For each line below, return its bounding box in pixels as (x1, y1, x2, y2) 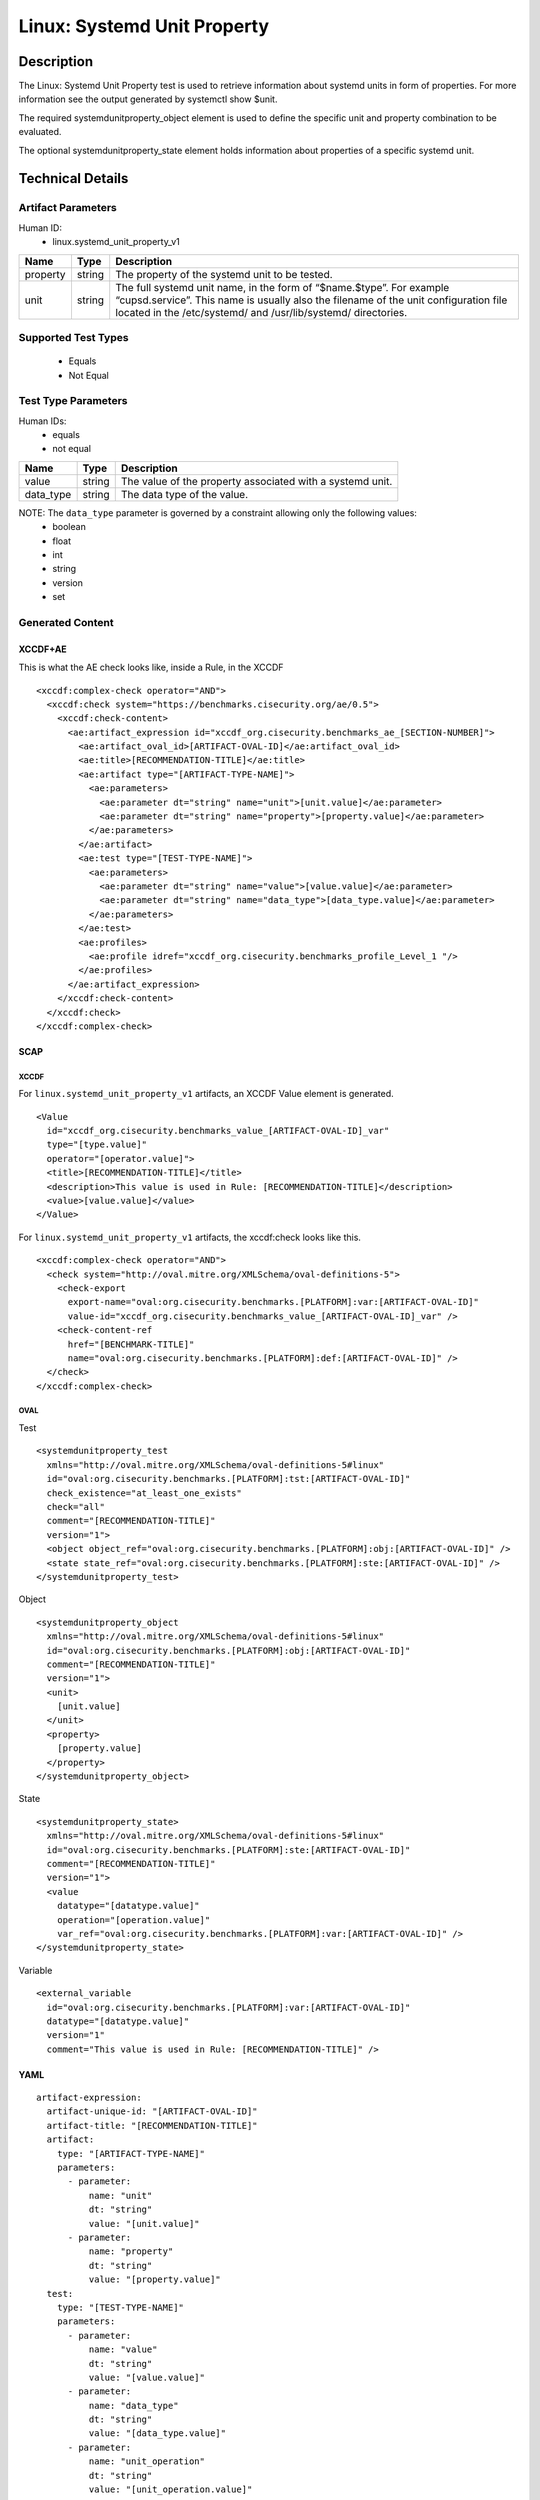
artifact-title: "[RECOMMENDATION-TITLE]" (46, 2120, 259, 2131)
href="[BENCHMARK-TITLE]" (67, 1338, 195, 1350)
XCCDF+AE (18, 643, 67, 655)
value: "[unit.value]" (88, 2218, 200, 2229)
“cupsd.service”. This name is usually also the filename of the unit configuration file (115, 293, 508, 307)
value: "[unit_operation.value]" (88, 2484, 253, 2495)
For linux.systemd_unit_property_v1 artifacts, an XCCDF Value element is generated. (18, 1088, 394, 1100)
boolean (52, 521, 87, 533)
